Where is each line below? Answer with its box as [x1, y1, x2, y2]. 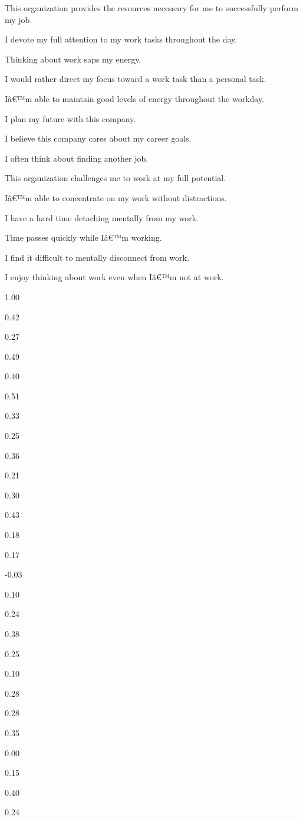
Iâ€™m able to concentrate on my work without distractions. [5, 191, 227, 204]
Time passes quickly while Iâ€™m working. [5, 231, 162, 244]
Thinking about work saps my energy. [5, 53, 141, 65]
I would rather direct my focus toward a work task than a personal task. [5, 73, 266, 85]
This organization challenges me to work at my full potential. [5, 172, 226, 184]
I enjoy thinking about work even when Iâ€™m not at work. [5, 271, 224, 283]
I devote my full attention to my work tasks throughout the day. [5, 33, 238, 45]
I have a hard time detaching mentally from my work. [5, 211, 199, 224]
